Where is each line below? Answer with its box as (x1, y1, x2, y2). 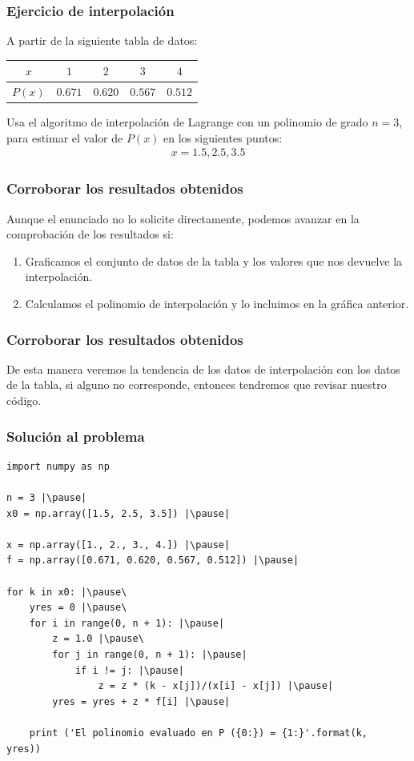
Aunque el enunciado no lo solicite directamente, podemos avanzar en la (6, 210, 360, 226)
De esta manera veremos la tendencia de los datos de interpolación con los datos (6, 360, 400, 377)
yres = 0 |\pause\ (29, 602, 127, 614)
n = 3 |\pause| (6, 492, 87, 504)
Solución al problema (6, 426, 145, 446)
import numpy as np (6, 460, 110, 472)
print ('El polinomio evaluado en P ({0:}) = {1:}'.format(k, (29, 727, 368, 739)
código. (6, 392, 42, 409)
